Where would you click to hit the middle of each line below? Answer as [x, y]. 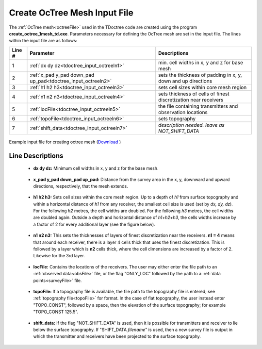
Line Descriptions [36, 156]
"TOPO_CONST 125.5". [56, 312]
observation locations [183, 112]
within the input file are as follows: [43, 41]
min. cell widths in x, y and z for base [201, 62]
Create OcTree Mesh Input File [71, 13]
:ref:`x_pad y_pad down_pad [62, 75]
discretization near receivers [191, 100]
